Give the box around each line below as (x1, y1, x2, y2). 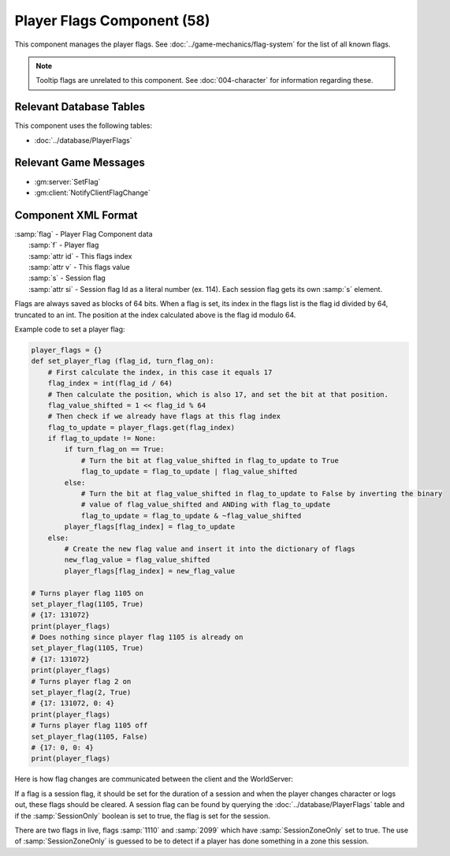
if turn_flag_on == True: (64, 445, 165, 454)
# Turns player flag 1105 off (31, 721, 148, 730)
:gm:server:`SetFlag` (34, 177, 101, 186)
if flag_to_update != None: (47, 434, 157, 443)
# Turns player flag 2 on (31, 677, 132, 686)
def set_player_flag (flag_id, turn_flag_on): (31, 357, 214, 366)
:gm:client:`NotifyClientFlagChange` (34, 188, 151, 197)
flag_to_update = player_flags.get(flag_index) (47, 423, 236, 432)
